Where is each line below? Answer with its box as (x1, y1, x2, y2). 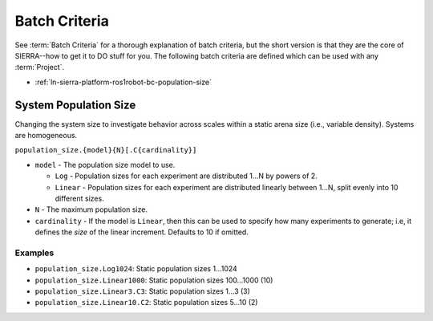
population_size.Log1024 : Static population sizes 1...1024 (34, 264, 238, 274)
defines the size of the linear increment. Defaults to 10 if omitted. (34, 227, 249, 237)
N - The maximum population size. (34, 205, 148, 214)
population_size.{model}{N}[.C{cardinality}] (14, 145, 197, 155)
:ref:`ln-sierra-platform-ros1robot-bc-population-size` (34, 77, 212, 87)
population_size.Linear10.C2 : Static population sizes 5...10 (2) (34, 298, 258, 307)
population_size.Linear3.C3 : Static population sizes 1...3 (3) (34, 286, 250, 296)
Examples (14, 247, 55, 258)
